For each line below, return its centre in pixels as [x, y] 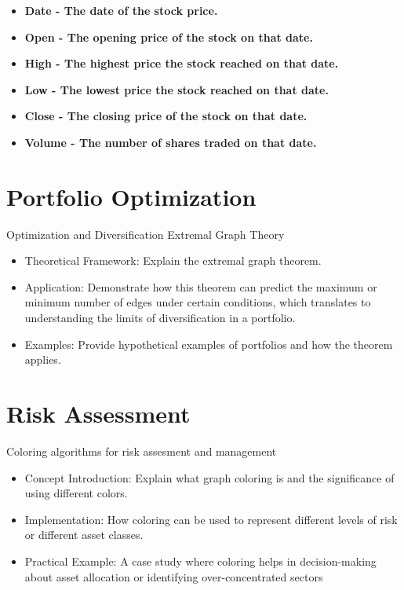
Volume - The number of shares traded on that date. [171, 142]
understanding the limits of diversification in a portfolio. [160, 318]
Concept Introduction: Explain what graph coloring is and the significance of [209, 477]
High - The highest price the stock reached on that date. [182, 63]
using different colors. [76, 493]
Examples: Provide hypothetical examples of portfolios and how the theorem [209, 344]
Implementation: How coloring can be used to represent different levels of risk [211, 519]
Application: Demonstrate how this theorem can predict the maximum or [201, 286]
